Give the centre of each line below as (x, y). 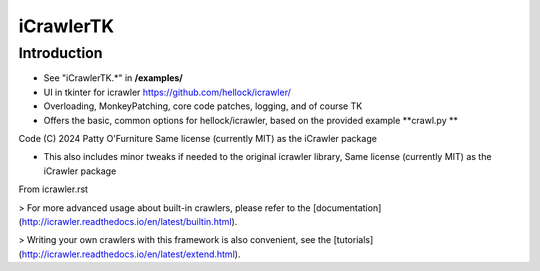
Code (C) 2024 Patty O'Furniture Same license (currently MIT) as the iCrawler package (197, 138)
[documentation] (347, 207)
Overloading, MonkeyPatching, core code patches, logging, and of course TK (203, 106)
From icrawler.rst (53, 189)
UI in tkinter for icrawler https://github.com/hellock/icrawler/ (167, 92)
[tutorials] (353, 240)
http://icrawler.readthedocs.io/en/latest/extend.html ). (131, 254)
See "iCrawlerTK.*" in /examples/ (113, 78)
